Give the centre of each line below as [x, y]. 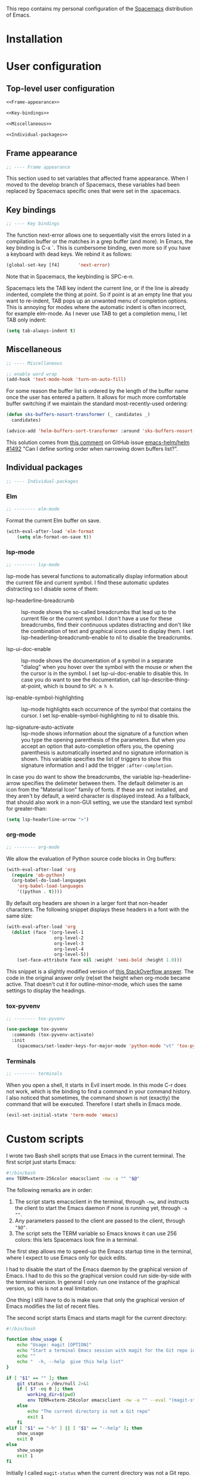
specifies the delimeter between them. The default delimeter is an [102, 783]
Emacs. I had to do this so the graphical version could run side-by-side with [99, 1275]
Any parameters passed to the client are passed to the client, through [100, 1220]
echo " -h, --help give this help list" [70, 1362]
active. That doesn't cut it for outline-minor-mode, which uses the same [94, 984]
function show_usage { [34, 1339]
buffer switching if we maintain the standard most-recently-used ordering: [97, 404]
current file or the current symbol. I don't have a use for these [97, 618]
